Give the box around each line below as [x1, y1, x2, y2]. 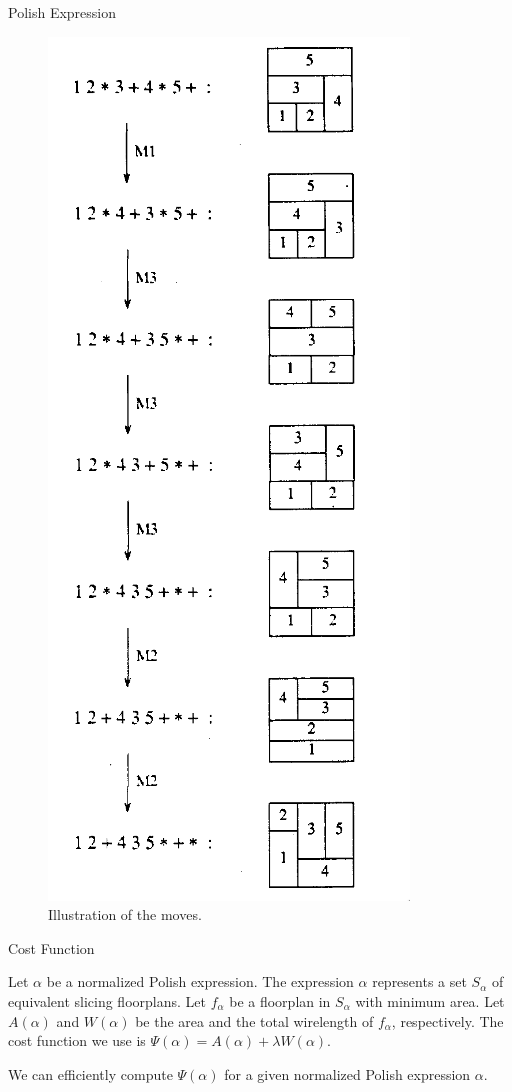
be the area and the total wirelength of [135, 1010, 374, 1031]
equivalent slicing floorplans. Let [8, 990, 206, 1011]
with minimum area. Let [355, 990, 505, 1011]
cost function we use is [8, 1030, 146, 1051]
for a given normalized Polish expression [224, 1063, 471, 1084]
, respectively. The [391, 1010, 504, 1031]
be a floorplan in [229, 990, 331, 1011]
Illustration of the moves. [48, 904, 202, 925]
